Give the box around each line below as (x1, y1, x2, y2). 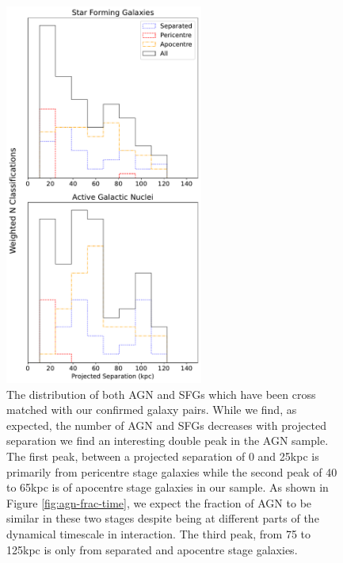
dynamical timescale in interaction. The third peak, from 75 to (6, 526, 311, 542)
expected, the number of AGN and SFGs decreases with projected (6, 416, 326, 433)
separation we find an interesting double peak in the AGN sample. (6, 432, 329, 449)
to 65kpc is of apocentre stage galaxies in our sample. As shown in (6, 479, 329, 496)
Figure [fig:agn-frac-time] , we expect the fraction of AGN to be (6, 494, 312, 511)
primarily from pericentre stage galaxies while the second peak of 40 (6, 463, 337, 480)
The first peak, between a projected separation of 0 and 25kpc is (6, 448, 319, 465)
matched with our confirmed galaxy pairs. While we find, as (6, 401, 297, 418)
